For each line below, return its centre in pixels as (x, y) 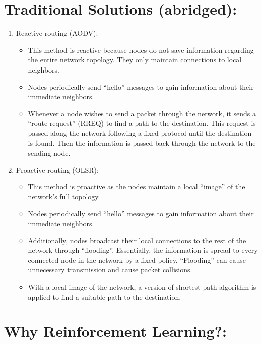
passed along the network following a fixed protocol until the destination (140, 133)
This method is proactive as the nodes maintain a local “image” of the (137, 187)
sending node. (49, 153)
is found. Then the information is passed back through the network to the (142, 143)
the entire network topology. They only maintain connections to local (135, 60)
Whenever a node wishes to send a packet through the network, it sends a (142, 113)
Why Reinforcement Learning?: (115, 331)
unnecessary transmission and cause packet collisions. (110, 270)
